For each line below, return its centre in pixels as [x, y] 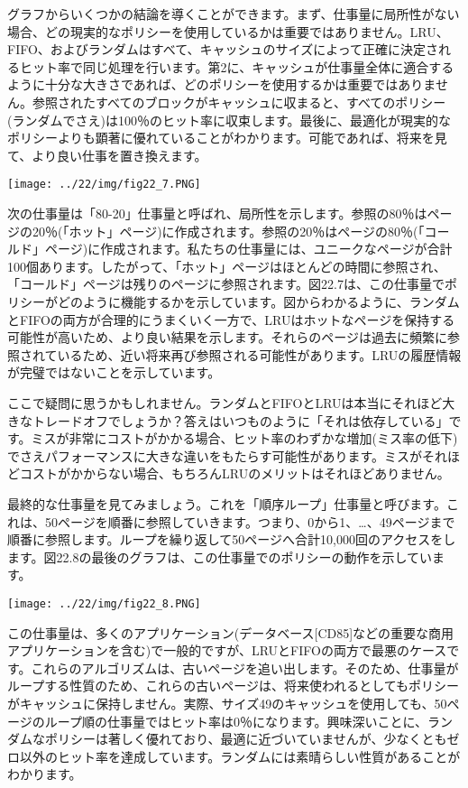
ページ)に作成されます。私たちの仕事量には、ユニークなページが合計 [248, 249]
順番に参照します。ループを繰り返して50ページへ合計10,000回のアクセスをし [232, 539]
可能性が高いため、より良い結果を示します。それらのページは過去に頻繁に [228, 337]
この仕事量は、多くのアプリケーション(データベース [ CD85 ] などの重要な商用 [231, 632]
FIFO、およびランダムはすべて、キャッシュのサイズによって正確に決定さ [223, 49]
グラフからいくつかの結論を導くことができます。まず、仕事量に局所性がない [234, 14]
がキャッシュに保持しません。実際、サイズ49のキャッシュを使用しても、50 [227, 703]
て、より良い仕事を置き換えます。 [107, 155]
